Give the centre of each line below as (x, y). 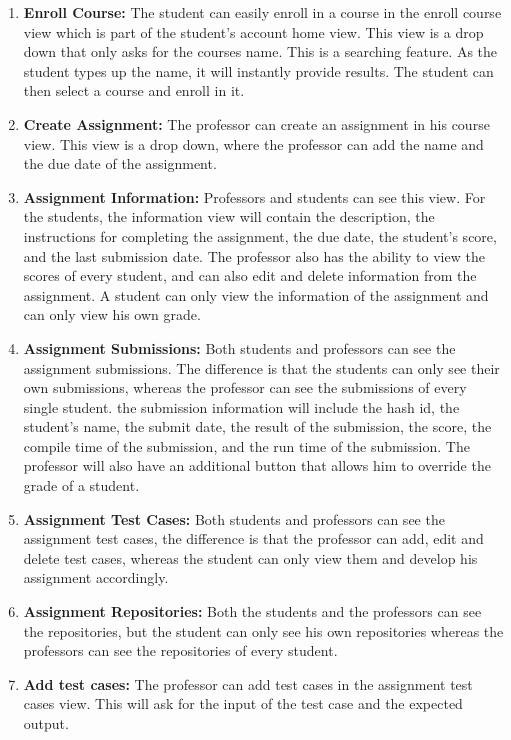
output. (46, 723)
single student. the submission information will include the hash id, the (241, 406)
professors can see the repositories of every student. (180, 650)
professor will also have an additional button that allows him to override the (257, 465)
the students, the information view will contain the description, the (229, 216)
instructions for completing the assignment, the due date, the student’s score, (260, 235)
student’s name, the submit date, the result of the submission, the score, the (257, 426)
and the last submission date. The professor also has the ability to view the (254, 255)
